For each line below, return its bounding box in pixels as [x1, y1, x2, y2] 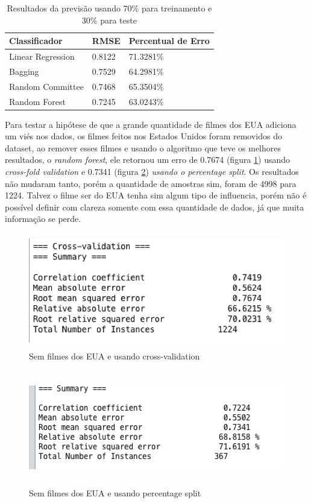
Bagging [9, 65, 39, 77]
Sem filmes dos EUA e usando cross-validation [29, 349, 200, 362]
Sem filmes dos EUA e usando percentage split [29, 486, 201, 499]
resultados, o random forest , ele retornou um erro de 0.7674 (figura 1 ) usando [5, 153, 291, 166]
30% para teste [81, 13, 137, 26]
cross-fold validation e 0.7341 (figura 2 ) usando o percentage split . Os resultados [5, 165, 299, 178]
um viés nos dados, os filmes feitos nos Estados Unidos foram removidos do [5, 130, 282, 142]
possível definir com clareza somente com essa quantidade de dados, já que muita [5, 200, 304, 213]
